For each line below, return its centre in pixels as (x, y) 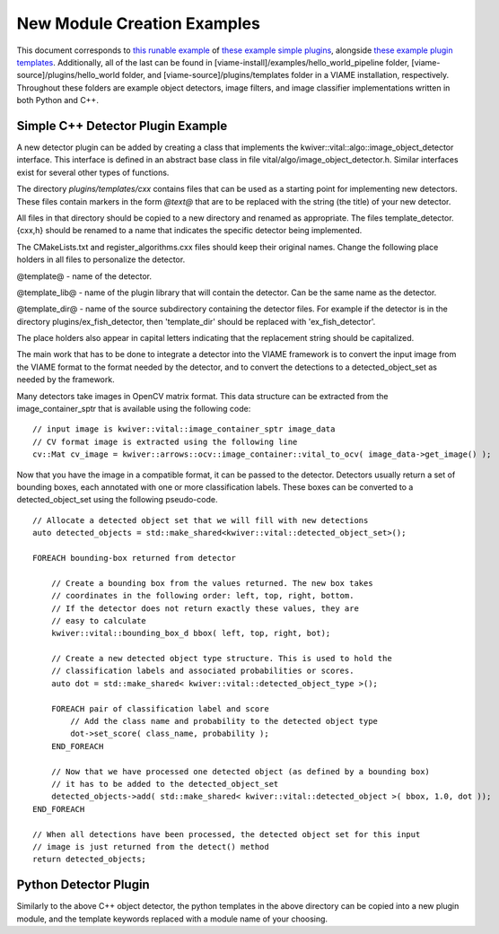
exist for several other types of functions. (93, 172)
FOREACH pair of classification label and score (160, 708)
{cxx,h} (30, 231)
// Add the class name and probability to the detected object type (224, 721)
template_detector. (419, 218)
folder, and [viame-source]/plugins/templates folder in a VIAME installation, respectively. (285, 75)
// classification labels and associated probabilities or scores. (202, 671)
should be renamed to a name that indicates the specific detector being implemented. (204, 231)
